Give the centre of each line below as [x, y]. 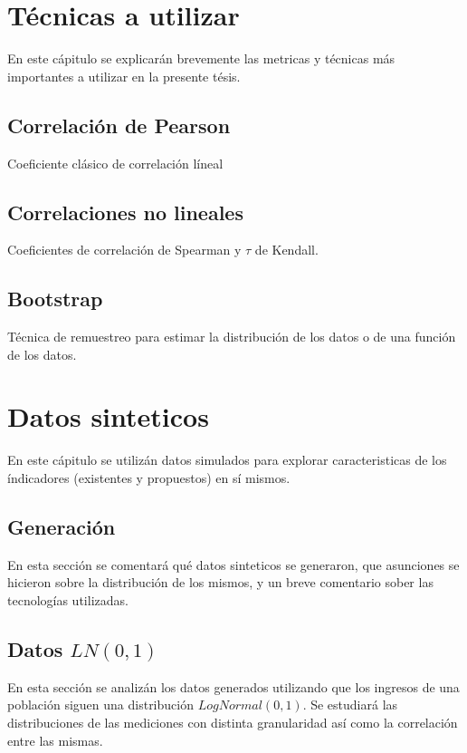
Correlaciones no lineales [125, 212]
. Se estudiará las [350, 705]
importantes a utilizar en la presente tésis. [124, 76]
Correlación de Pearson [119, 125]
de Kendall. [286, 250]
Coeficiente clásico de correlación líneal [115, 163]
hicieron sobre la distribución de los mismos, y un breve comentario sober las [220, 582]
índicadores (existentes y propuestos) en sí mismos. [149, 478]
